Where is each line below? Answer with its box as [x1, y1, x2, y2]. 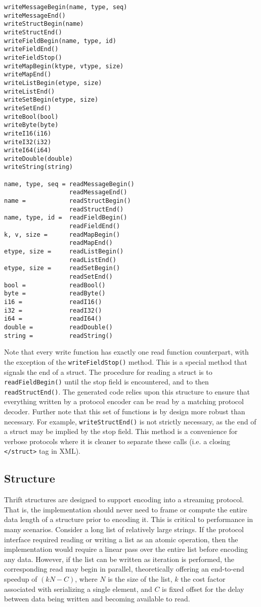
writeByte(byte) [4, 121, 59, 129]
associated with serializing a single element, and [4, 583, 152, 594]
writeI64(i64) [4, 147, 52, 154]
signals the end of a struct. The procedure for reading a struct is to [4, 366, 212, 377]
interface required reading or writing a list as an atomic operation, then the [4, 534, 238, 544]
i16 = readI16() [4, 298, 102, 306]
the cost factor [181, 574, 226, 584]
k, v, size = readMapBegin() [4, 231, 120, 238]
